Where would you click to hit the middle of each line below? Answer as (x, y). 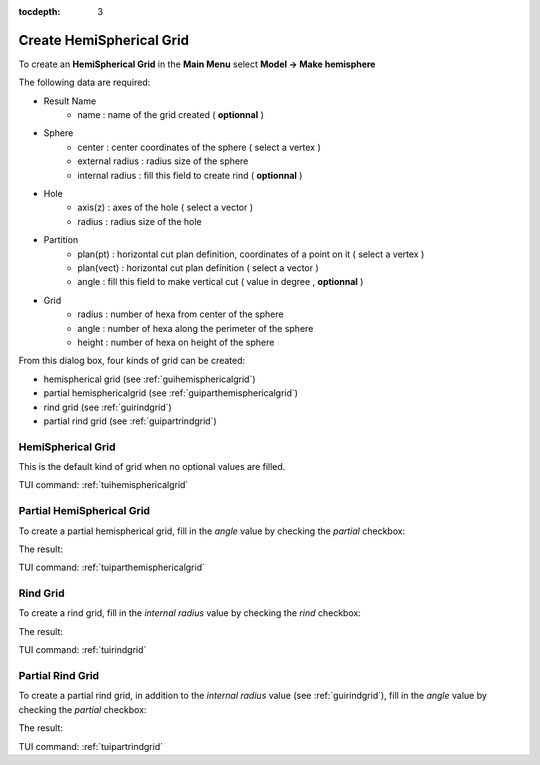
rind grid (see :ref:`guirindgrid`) (107, 407)
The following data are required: (84, 82)
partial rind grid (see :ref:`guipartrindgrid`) (130, 421)
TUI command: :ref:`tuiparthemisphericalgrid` (111, 567)
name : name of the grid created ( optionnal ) (171, 115)
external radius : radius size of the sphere (163, 161)
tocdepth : (39, 11)
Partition (61, 240)
